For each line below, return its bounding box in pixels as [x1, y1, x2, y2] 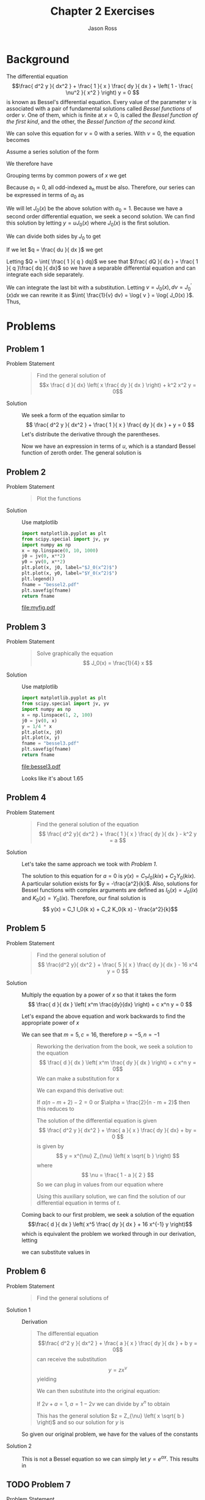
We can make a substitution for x [36, 1075, 120, 1082]
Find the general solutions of [36, 1294, 109, 1301]
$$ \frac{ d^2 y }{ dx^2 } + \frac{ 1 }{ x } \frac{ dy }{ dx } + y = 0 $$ [26, 421, 195, 429]
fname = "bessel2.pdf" [21, 581, 79, 588]
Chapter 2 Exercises [50, 4, 155, 18]
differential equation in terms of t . [36, 1199, 121, 1206]
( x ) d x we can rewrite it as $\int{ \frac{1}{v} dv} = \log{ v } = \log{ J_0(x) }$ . [6, 292, 194, 299]
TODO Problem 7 [6, 1479, 71, 1490]
